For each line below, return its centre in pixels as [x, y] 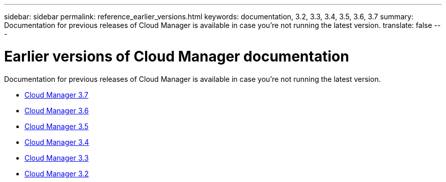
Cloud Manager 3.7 [57, 95]
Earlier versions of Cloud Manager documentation [177, 56]
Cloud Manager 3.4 [57, 142]
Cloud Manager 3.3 [57, 158]
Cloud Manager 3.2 [57, 173]
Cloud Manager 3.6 [57, 110]
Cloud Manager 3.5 [57, 126]
